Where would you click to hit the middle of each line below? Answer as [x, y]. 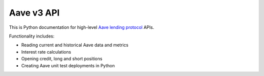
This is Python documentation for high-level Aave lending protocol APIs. [81, 27]
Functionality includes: [32, 36]
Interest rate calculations [46, 52]
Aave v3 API [34, 13]
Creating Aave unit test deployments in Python [68, 65]
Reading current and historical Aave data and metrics [75, 45]
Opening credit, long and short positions [62, 59]
